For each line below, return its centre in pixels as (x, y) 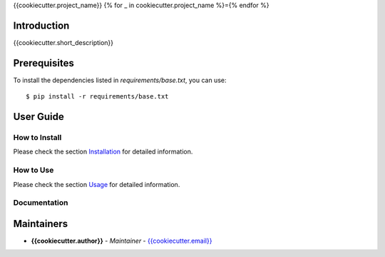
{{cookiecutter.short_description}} (63, 42)
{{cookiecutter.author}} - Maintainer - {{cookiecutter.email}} (122, 241)
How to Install (37, 137)
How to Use (34, 170)
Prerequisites (43, 63)
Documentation (41, 203)
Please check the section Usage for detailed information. (97, 184)
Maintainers (41, 224)
